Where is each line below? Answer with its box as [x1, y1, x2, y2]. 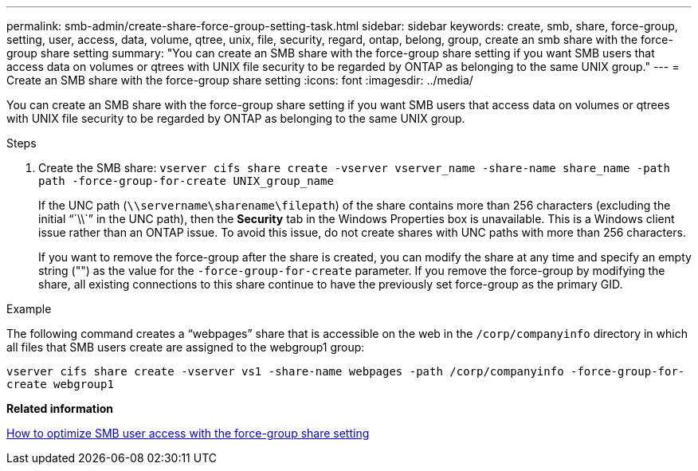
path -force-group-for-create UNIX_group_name [38, 175, 334, 187]
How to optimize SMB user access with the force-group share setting [6, 426, 370, 440]
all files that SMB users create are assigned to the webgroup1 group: [6, 340, 365, 354]
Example [6, 302, 52, 316]
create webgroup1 [6, 378, 114, 391]
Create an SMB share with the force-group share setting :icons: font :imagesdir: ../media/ [6, 73, 473, 87]
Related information [6, 402, 114, 415]
